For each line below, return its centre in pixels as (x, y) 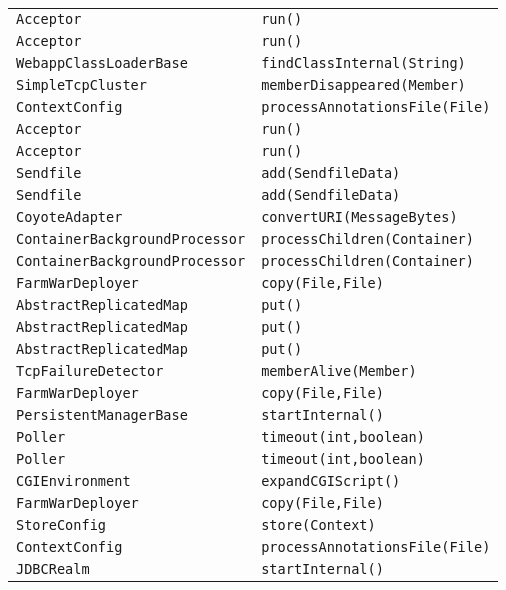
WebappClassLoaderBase (102, 63)
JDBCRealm (53, 569)
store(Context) (318, 525)
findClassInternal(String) (363, 63)
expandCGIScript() (331, 481)
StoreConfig (61, 525)
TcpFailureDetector (90, 371)
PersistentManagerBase (102, 415)
